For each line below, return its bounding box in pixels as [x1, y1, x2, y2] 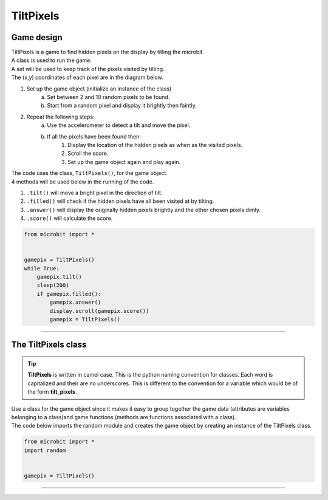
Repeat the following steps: [26, 113, 95, 120]
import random [24, 447, 66, 454]
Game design [11, 32, 63, 43]
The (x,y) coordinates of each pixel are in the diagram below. [11, 74, 163, 81]
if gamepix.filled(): [36, 290, 101, 297]
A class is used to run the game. [11, 57, 92, 64]
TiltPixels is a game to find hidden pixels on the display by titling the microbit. [11, 49, 205, 56]
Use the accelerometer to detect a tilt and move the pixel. [47, 122, 191, 129]
